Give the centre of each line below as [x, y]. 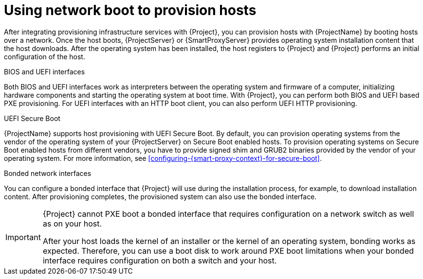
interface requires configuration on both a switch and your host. [160, 260]
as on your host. [72, 223]
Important [23, 237]
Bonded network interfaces [48, 173]
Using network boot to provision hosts [130, 10]
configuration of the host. [45, 56]
